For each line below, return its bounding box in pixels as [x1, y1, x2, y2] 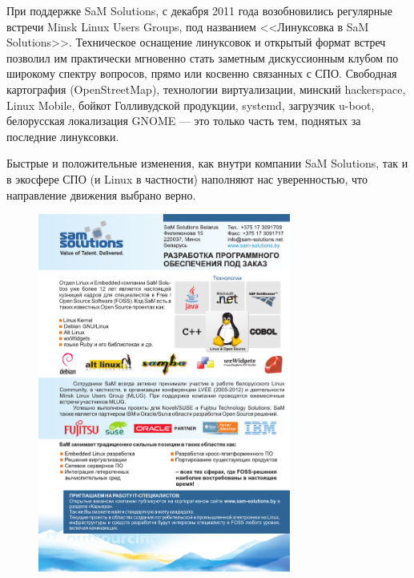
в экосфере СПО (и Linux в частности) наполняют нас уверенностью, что [6, 170, 368, 187]
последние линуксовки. [6, 127, 119, 144]
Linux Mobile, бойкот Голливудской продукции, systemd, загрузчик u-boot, [6, 96, 375, 113]
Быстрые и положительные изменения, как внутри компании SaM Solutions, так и [6, 155, 408, 172]
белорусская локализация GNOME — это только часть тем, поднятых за [6, 112, 361, 129]
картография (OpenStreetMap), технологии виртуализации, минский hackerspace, [6, 80, 406, 97]
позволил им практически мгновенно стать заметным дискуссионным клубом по [6, 49, 399, 66]
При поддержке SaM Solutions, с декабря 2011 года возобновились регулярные [6, 2, 392, 18]
